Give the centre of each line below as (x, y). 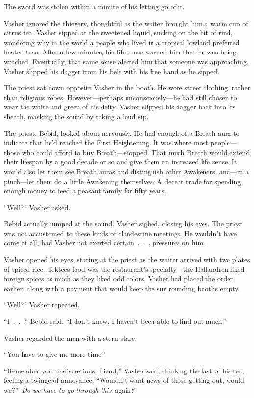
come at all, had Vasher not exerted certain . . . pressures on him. (104, 243)
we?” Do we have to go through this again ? (69, 390)
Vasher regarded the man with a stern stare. (71, 337)
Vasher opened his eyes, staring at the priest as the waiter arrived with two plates (127, 259)
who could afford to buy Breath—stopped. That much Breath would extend (136, 152)
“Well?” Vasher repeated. (42, 305)
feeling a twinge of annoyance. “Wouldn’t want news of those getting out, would (124, 380)
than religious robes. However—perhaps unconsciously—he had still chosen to (121, 97)
